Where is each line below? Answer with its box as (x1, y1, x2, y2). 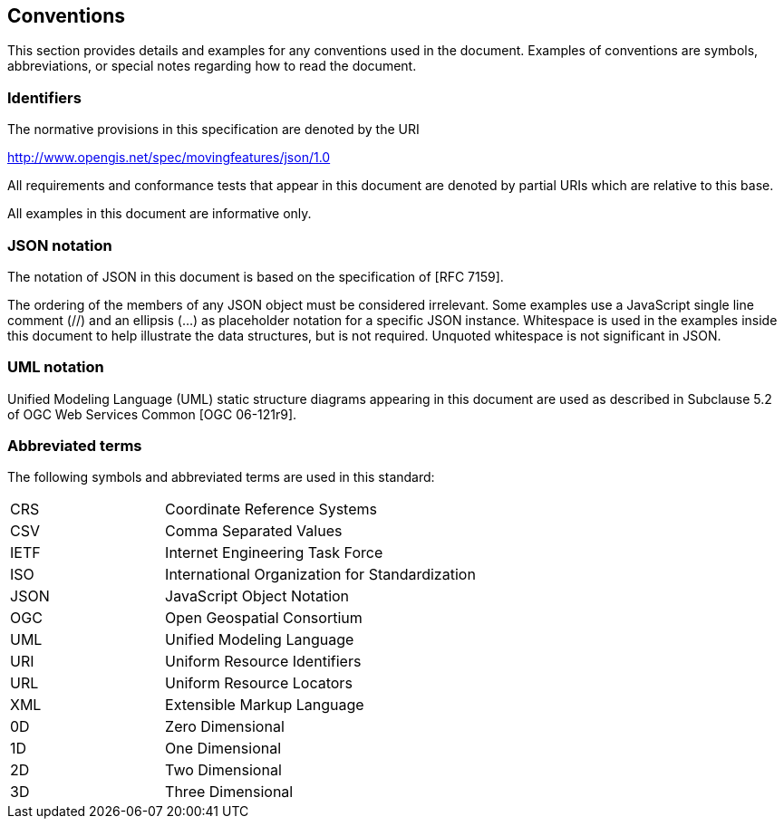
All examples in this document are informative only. (7, 206, 312, 222)
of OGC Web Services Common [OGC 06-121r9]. (7, 406, 297, 422)
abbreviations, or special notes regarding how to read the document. (7, 58, 417, 74)
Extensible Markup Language (165, 696, 364, 715)
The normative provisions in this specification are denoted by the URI (7, 121, 420, 138)
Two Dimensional (165, 761, 282, 780)
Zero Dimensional (165, 717, 285, 736)
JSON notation (7, 235, 112, 255)
